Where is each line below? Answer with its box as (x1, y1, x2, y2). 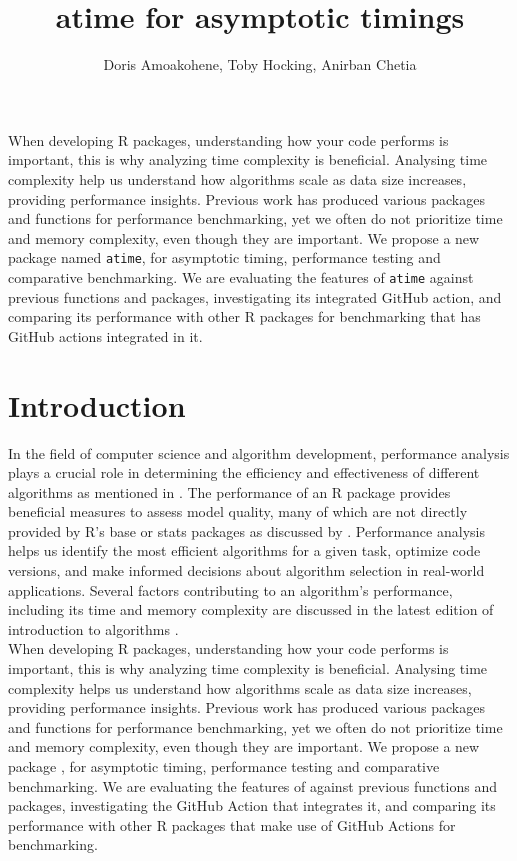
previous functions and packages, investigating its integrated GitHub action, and (8, 286, 502, 307)
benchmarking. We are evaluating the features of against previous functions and (8, 775, 497, 796)
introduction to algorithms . (8, 618, 179, 639)
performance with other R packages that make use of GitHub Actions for (8, 814, 456, 835)
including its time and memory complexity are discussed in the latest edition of (8, 599, 494, 620)
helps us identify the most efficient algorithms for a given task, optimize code (8, 540, 481, 561)
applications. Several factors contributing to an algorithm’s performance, (8, 579, 453, 600)
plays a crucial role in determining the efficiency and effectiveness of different (8, 462, 480, 483)
